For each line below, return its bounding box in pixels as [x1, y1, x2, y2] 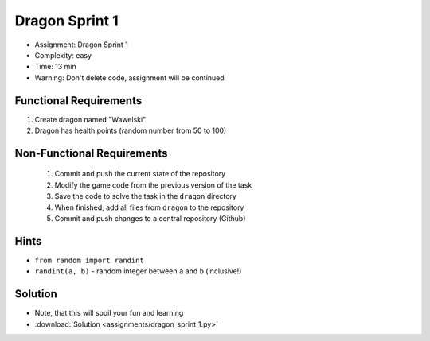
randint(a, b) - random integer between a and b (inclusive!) [34, 266, 242, 276]
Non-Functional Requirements [14, 146, 168, 160]
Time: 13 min [34, 62, 77, 72]
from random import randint [34, 255, 145, 265]
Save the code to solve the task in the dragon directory [54, 192, 236, 201]
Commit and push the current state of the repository [54, 169, 226, 179]
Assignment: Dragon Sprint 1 [34, 40, 129, 49]
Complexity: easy [34, 50, 92, 60]
